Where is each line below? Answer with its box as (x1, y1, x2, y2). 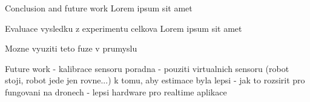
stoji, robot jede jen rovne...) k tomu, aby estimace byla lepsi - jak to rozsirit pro (5, 74, 305, 86)
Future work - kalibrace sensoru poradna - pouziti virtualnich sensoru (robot (5, 62, 289, 74)
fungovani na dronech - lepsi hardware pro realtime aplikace (5, 85, 227, 98)
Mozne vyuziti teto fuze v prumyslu (5, 42, 137, 55)
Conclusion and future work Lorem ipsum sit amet (5, 2, 193, 14)
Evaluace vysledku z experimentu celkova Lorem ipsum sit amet (5, 22, 242, 34)
